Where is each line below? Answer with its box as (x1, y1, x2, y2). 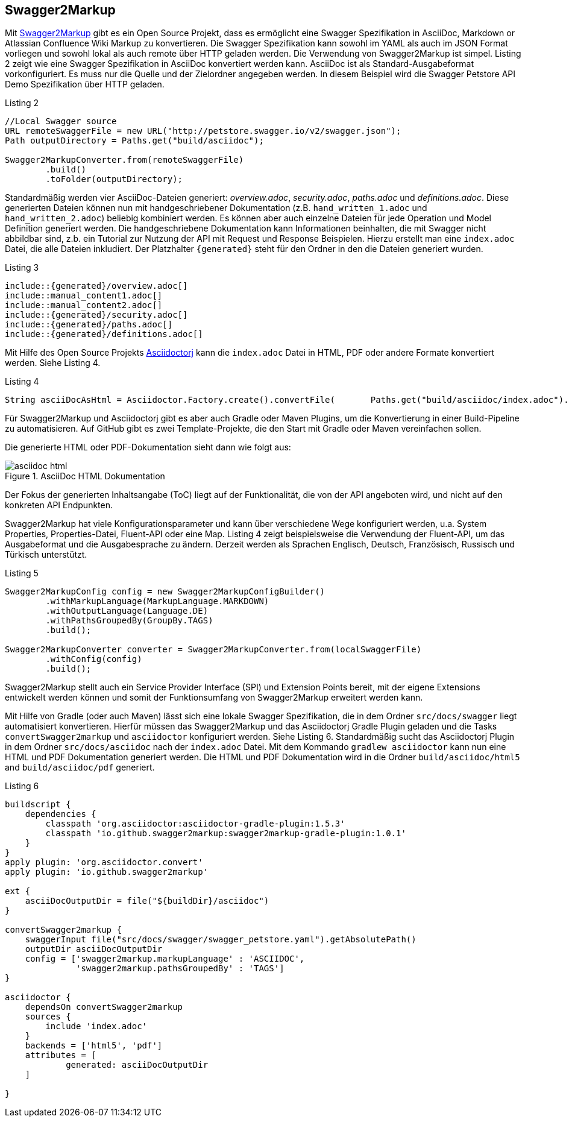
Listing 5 (5, 568, 39, 579)
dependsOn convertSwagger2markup (25, 1002, 183, 1012)
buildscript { (5, 799, 71, 810)
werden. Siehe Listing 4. (5, 358, 101, 368)
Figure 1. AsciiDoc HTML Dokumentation (5, 471, 165, 482)
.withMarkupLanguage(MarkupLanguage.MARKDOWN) (45, 596, 269, 607)
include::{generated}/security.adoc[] (5, 310, 188, 320)
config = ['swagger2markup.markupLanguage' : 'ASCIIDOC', (25, 954, 305, 964)
